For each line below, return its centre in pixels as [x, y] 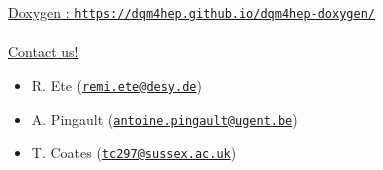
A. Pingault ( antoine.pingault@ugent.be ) [164, 118]
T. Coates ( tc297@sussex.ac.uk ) [134, 152]
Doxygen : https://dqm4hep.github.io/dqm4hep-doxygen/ [191, 12]
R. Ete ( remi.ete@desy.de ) [116, 84]
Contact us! [43, 51]
